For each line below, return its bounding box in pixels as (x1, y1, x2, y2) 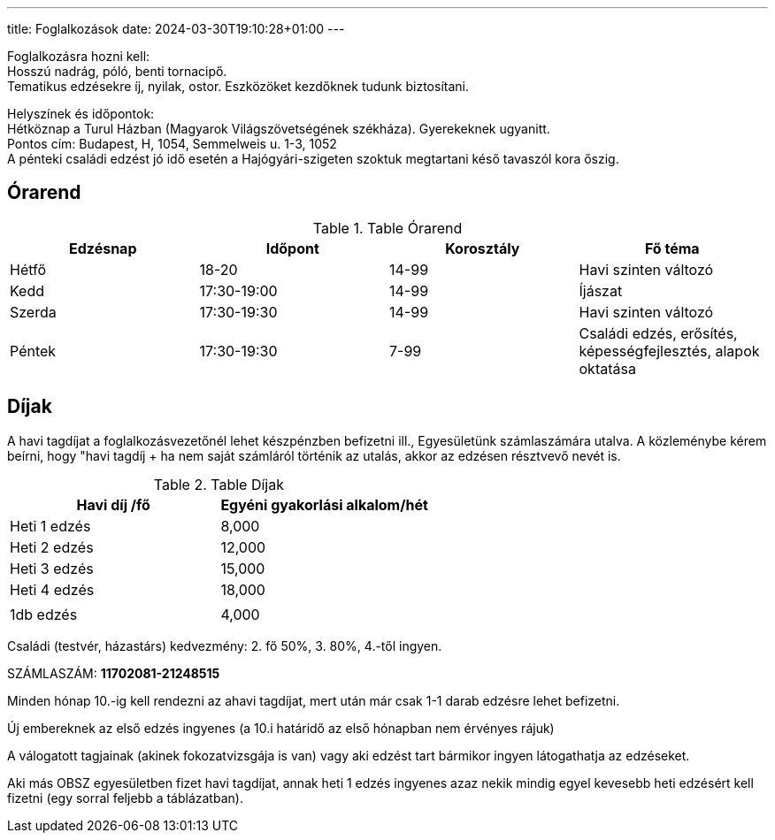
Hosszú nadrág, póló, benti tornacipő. (7, 64, 227, 79)
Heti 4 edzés (10, 580, 95, 599)
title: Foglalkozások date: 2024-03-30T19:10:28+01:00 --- (7, 21, 345, 36)
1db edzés (10, 605, 78, 623)
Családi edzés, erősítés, (579, 324, 738, 342)
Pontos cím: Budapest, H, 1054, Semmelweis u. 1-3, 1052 (7, 136, 337, 151)
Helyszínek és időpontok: (7, 106, 155, 121)
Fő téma (644, 239, 700, 257)
